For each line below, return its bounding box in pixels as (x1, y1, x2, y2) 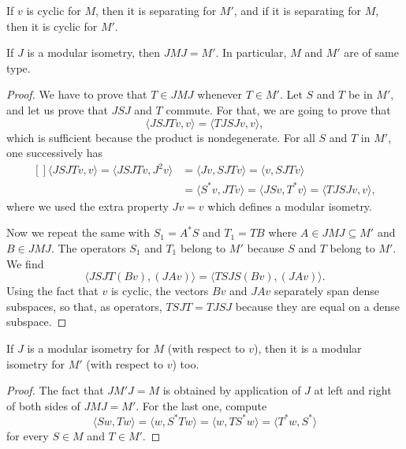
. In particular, (215, 44, 287, 61)
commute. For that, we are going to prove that (166, 101, 391, 118)
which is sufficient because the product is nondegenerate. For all (6, 129, 315, 145)
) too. (172, 355, 199, 372)
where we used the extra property (6, 197, 169, 214)
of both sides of (6, 397, 80, 413)
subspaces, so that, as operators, (6, 297, 162, 314)
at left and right (314, 382, 392, 398)
